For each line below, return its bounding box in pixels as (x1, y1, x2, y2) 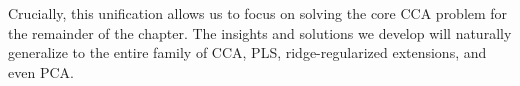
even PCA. (8, 61, 74, 82)
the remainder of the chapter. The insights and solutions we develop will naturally (8, 22, 512, 43)
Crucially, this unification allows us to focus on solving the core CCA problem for (8, 3, 508, 23)
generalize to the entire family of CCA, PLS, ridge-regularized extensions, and (8, 42, 487, 63)
